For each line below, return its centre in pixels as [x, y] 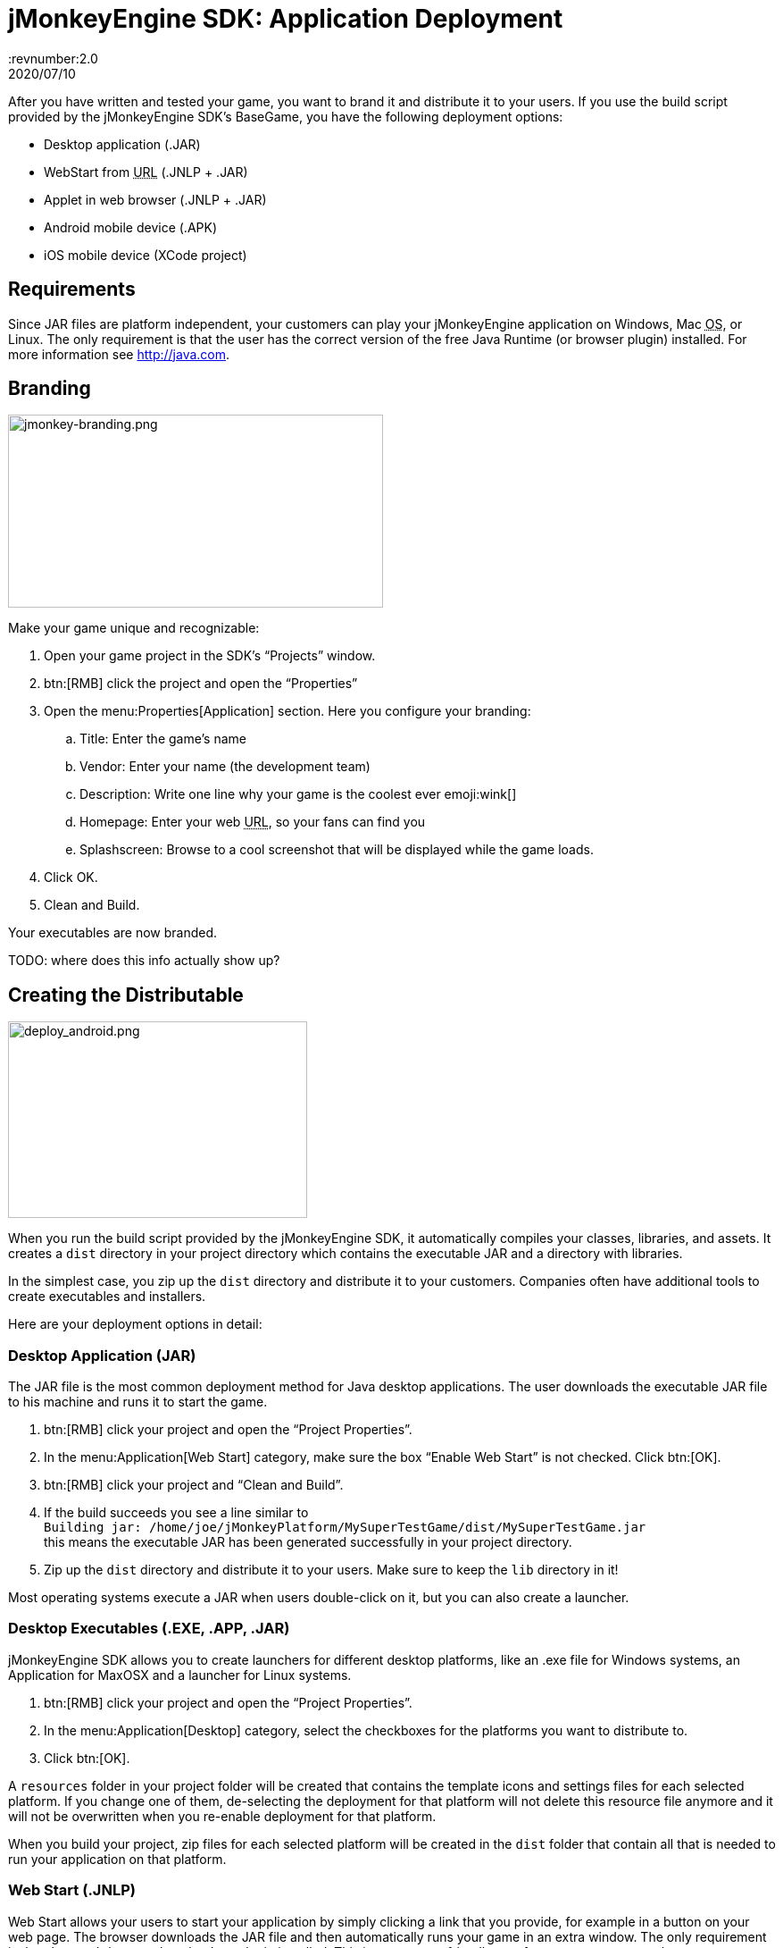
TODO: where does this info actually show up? [144, 961]
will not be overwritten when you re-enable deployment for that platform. [222, 1816]
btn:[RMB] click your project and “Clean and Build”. [194, 1485]
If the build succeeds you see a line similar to [176, 1513]
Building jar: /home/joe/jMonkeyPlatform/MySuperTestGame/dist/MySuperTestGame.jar [345, 1528]
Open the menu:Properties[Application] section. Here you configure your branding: [287, 711]
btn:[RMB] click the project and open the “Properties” [201, 684]
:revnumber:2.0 [53, 58]
